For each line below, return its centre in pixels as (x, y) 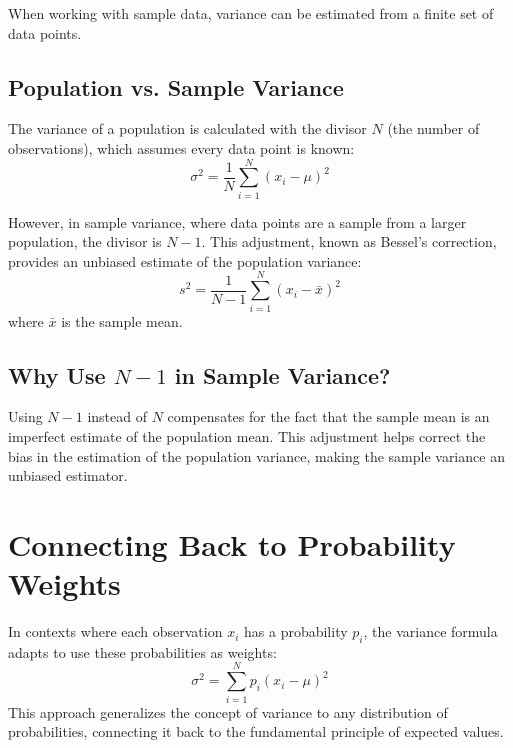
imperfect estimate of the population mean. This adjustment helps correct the (247, 436)
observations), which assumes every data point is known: (181, 147)
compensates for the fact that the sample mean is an (328, 416)
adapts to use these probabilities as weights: (142, 651)
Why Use (57, 374)
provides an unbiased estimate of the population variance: (185, 260)
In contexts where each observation (115, 631)
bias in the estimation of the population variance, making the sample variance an (256, 455)
